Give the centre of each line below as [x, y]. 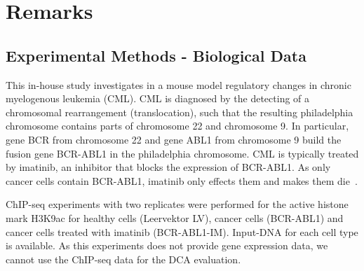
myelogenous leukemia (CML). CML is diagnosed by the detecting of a [158, 98]
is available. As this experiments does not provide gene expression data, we [167, 245]
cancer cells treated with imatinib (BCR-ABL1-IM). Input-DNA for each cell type [182, 231]
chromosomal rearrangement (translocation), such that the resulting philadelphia [180, 112]
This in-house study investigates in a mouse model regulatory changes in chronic [178, 84]
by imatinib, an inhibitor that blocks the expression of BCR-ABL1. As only [168, 167]
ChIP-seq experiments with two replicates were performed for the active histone [177, 204]
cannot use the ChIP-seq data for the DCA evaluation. [123, 259]
